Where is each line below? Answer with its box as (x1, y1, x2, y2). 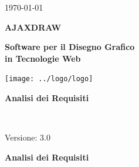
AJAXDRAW (5, 21, 62, 33)
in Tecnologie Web (5, 52, 81, 64)
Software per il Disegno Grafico (5, 41, 135, 53)
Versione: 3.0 (5, 131, 50, 143)
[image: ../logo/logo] (5, 75, 93, 83)
